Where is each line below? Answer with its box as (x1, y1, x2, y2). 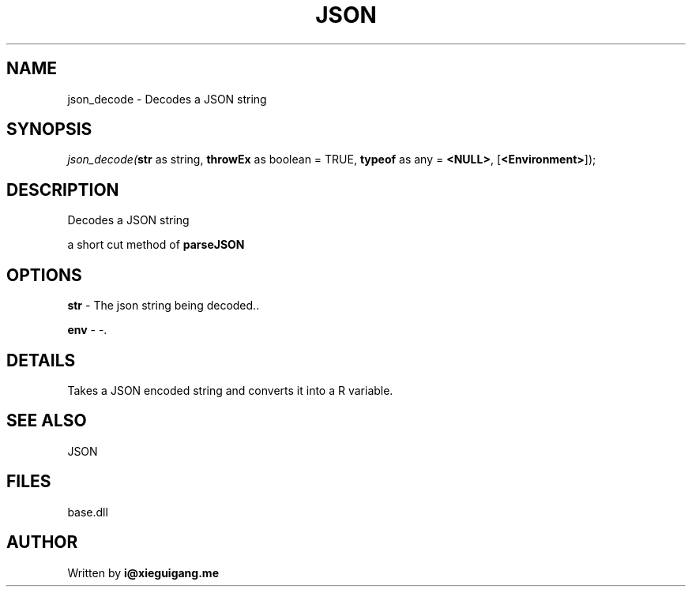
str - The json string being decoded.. (67, 298, 260, 313)
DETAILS (6, 350, 76, 370)
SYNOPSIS (6, 119, 92, 140)
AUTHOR (6, 532, 78, 553)
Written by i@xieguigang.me (67, 565, 219, 580)
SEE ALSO (6, 411, 87, 431)
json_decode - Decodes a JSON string (67, 92, 267, 106)
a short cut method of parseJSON (67, 238, 245, 252)
